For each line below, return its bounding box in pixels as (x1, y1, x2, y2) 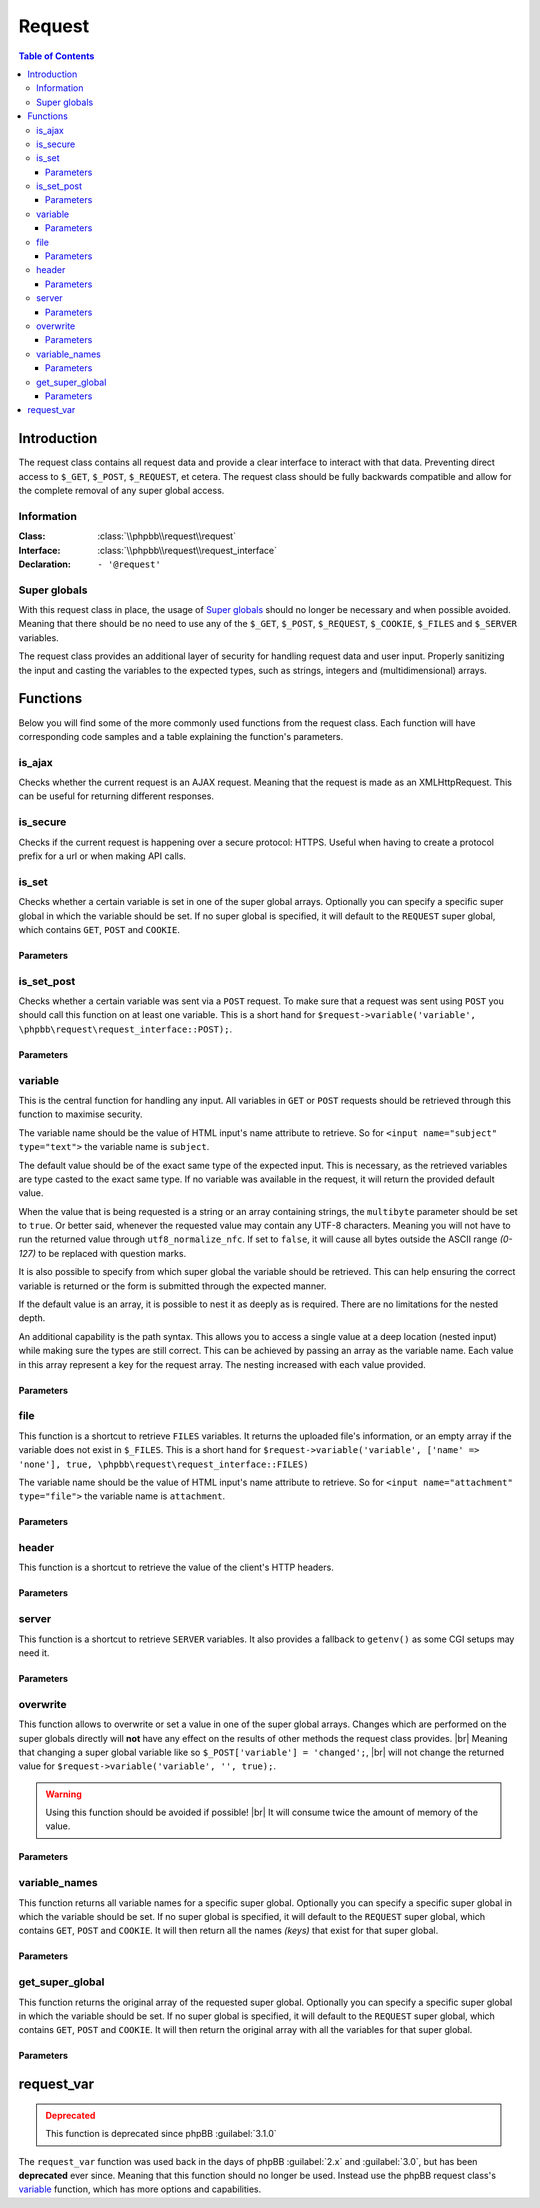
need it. (18, 1646, 50, 1659)
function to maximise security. (18, 1108, 144, 1120)
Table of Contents (18, 50, 95, 62)
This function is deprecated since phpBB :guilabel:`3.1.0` (45, 2128, 277, 2140)
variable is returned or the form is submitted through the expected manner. (18, 1280, 327, 1292)
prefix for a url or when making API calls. (18, 850, 187, 862)
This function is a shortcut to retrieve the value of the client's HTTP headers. (18, 1561, 334, 1574)
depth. (18, 1312, 46, 1324)
